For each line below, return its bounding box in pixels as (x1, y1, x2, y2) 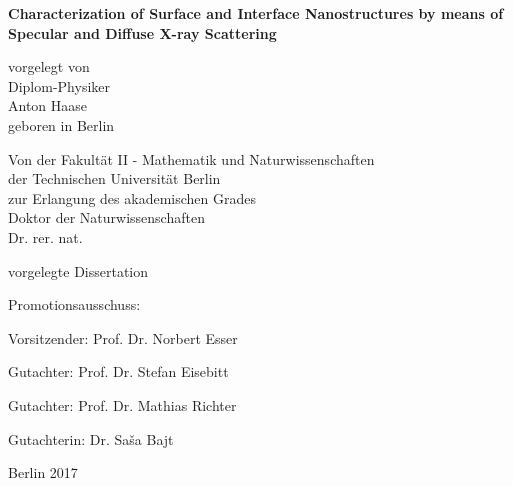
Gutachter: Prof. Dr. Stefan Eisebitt (8, 361, 229, 382)
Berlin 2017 (8, 462, 78, 483)
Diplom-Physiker (8, 75, 111, 96)
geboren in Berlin (8, 114, 115, 135)
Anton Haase (8, 95, 88, 116)
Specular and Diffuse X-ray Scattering (8, 22, 277, 43)
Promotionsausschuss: (8, 294, 141, 315)
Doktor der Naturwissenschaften (8, 207, 205, 228)
